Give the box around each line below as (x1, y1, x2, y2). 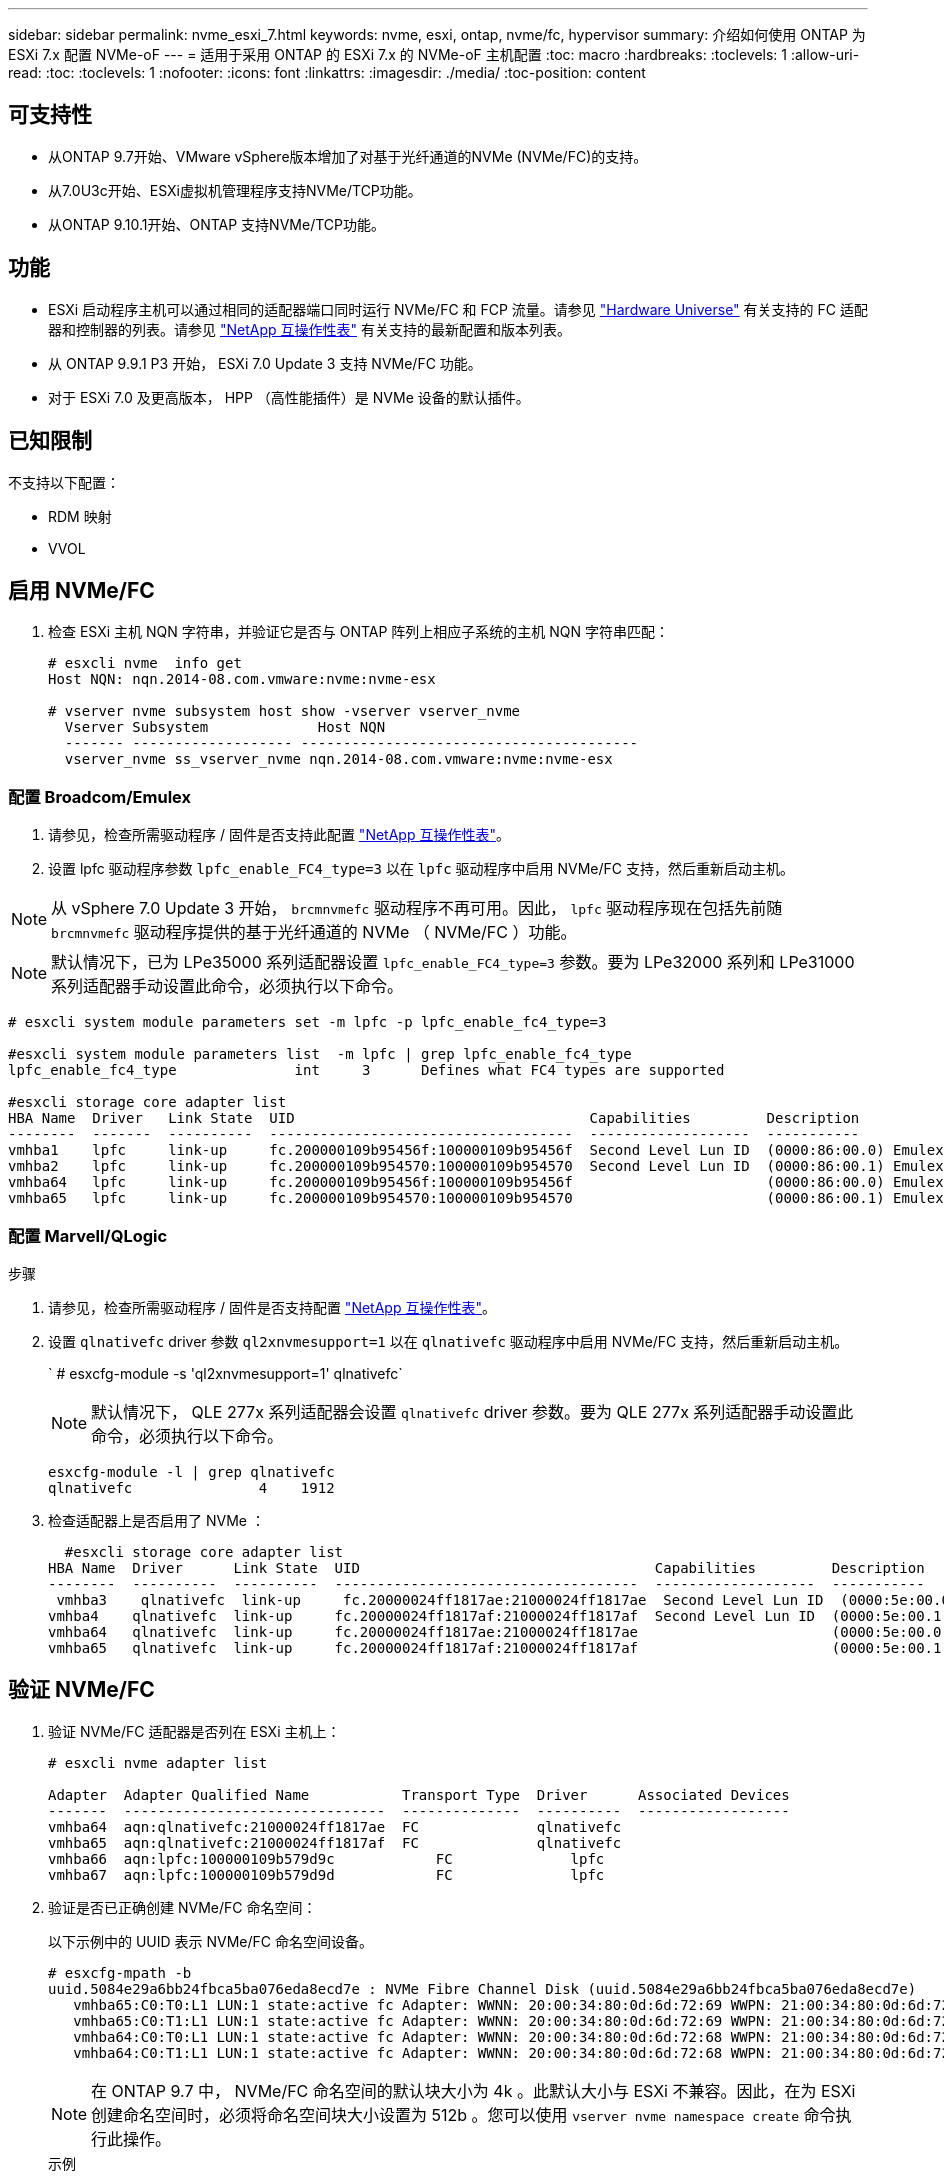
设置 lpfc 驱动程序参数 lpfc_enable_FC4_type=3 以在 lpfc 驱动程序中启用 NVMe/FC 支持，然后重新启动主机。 (48, 860, 794, 878)
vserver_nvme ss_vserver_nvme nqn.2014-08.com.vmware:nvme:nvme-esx (64, 751, 613, 768)
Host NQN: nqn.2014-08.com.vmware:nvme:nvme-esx (48, 671, 436, 688)
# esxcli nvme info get (48, 655, 242, 672)
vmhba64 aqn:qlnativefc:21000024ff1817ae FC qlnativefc (48, 1818, 622, 1835)
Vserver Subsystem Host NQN (64, 719, 386, 736)
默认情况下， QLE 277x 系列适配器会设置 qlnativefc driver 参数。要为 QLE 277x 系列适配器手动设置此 (91, 1401, 854, 1422)
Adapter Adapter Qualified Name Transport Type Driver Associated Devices (48, 1786, 790, 1803)
